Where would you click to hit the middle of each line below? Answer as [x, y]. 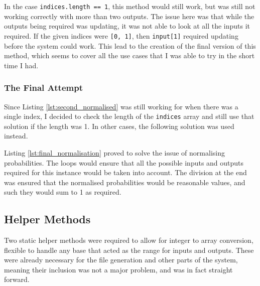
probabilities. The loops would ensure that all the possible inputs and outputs [124, 162]
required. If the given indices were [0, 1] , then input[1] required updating [121, 35]
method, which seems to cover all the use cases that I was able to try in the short [129, 55]
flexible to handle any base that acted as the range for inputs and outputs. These [129, 250]
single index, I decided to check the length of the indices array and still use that [129, 116]
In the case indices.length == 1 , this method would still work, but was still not [130, 6]
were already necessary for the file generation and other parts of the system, [121, 260]
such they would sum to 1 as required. [63, 192]
